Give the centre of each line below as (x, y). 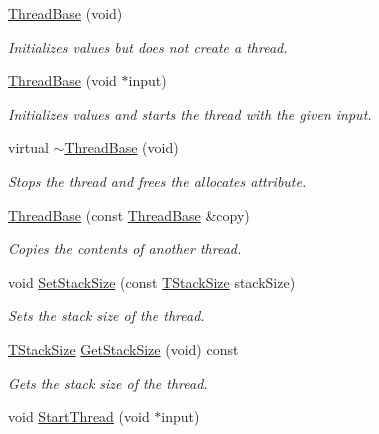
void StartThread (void (79, 416)
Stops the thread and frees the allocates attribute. (157, 180)
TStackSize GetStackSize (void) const (123, 348)
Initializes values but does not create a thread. (148, 46)
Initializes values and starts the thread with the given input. (190, 113)
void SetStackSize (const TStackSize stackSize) (152, 281)
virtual (28, 147)
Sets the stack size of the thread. (106, 315)
